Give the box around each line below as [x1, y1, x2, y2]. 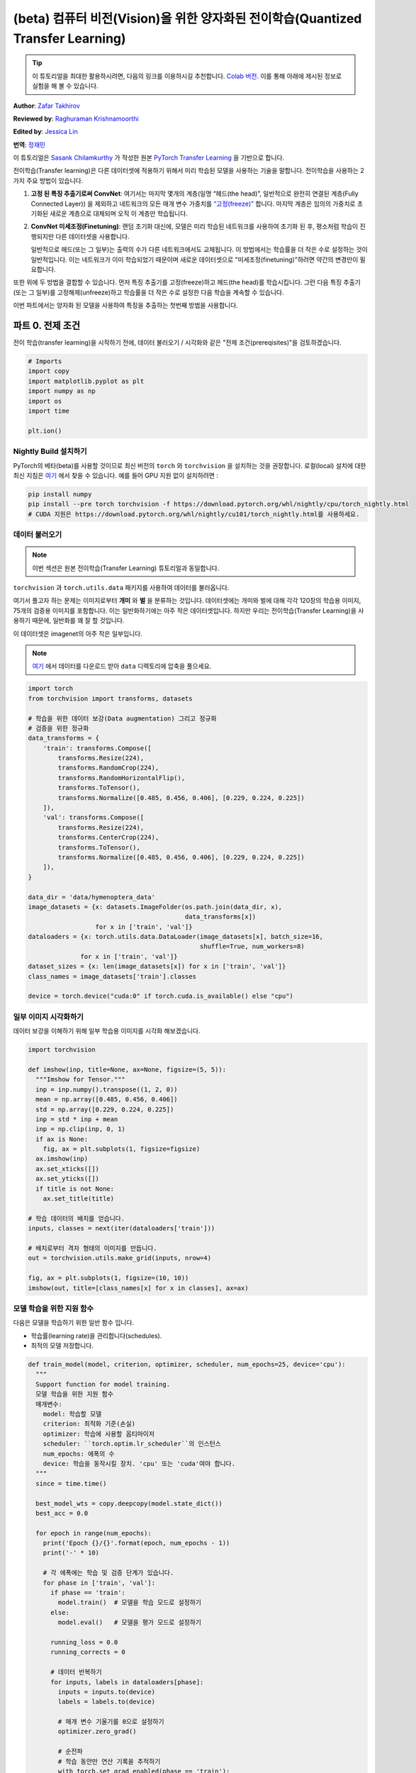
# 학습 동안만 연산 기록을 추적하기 [57, 1757, 161, 1765]
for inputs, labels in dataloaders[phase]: [50, 1678, 204, 1686]
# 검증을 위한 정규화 [28, 724, 89, 732]
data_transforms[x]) [184, 913, 257, 921]
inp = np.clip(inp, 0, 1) [35, 1125, 125, 1133]
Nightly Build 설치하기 [13, 447, 88, 457]
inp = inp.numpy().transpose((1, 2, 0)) [35, 1085, 178, 1094]
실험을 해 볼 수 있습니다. [32, 82, 99, 90]
